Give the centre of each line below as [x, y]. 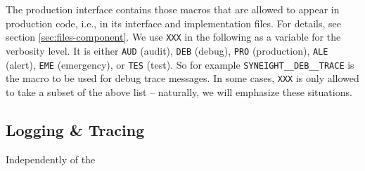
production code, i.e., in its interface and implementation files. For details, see [174, 23]
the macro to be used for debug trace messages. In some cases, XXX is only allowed [182, 78]
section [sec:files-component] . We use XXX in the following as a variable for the [173, 37]
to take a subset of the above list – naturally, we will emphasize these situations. [179, 91]
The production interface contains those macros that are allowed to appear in [173, 9]
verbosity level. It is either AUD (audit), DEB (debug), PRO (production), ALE [167, 50]
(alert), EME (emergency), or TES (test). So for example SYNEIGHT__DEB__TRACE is [180, 64]
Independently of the [51, 159]
